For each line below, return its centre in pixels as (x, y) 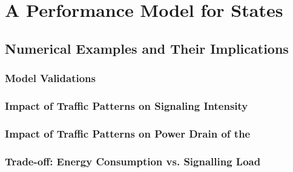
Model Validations (50, 78)
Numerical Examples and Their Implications (147, 48)
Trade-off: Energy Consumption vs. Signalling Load (133, 161)
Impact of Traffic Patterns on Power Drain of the (128, 133)
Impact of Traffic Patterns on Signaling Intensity (127, 105)
